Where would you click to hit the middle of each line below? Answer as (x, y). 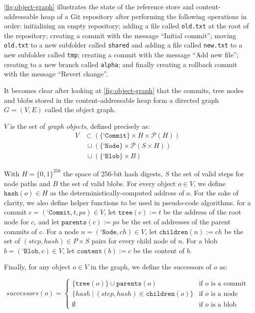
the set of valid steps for (208, 173)
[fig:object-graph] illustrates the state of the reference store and (99, 6)
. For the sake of (214, 193)
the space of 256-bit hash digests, (113, 173)
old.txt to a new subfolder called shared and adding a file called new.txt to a (123, 45)
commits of (21, 231)
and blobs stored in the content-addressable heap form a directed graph (112, 100)
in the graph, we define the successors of (151, 267)
